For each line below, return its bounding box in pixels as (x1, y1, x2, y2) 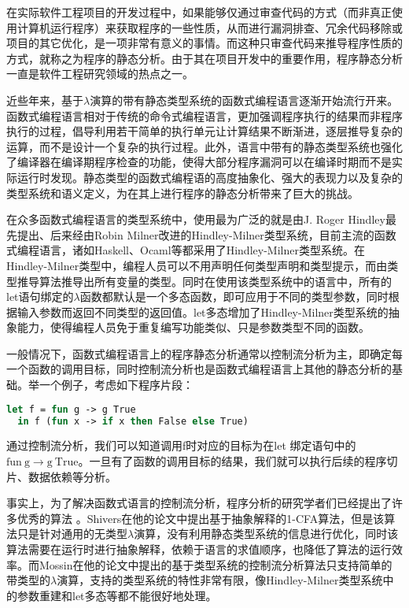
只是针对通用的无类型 (17, 525, 127, 542)
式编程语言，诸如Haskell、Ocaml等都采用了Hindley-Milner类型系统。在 (6, 242, 365, 258)
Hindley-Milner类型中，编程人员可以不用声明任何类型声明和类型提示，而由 (6, 257, 388, 273)
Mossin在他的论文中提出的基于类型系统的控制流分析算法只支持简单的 (39, 556, 392, 573)
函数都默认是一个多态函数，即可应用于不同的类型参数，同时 (79, 288, 389, 305)
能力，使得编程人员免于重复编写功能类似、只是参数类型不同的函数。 (17, 319, 370, 336)
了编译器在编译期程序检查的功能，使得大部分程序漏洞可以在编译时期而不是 (6, 154, 392, 170)
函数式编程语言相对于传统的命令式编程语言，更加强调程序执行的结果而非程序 (6, 107, 403, 124)
